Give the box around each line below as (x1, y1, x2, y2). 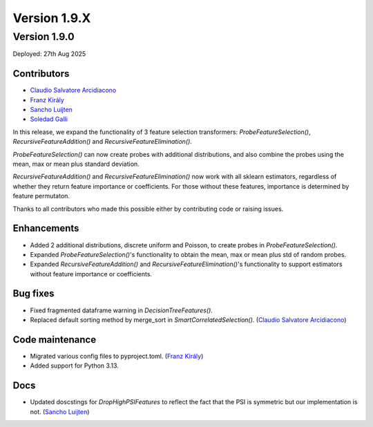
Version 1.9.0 (12, 30, 75, 43)
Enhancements (12, 222, 79, 234)
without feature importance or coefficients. (30, 269, 152, 278)
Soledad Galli (30, 115, 68, 124)
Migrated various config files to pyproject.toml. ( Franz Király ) (30, 352, 204, 360)
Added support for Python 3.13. (30, 361, 119, 370)
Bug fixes (12, 287, 55, 300)
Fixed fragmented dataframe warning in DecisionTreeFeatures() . (30, 306, 213, 314)
